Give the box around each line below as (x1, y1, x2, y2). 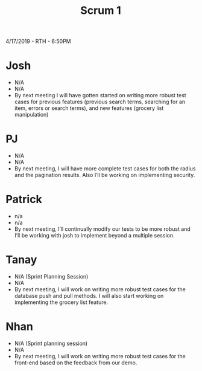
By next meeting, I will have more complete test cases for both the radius (14, 165, 196, 172)
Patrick (5, 193, 43, 206)
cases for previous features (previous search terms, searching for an (14, 98, 186, 106)
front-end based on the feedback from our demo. (14, 359, 137, 366)
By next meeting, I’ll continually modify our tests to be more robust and (14, 225, 191, 233)
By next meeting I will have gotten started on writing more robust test (14, 92, 186, 99)
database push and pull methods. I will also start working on (14, 292, 164, 299)
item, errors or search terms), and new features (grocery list (14, 105, 164, 112)
